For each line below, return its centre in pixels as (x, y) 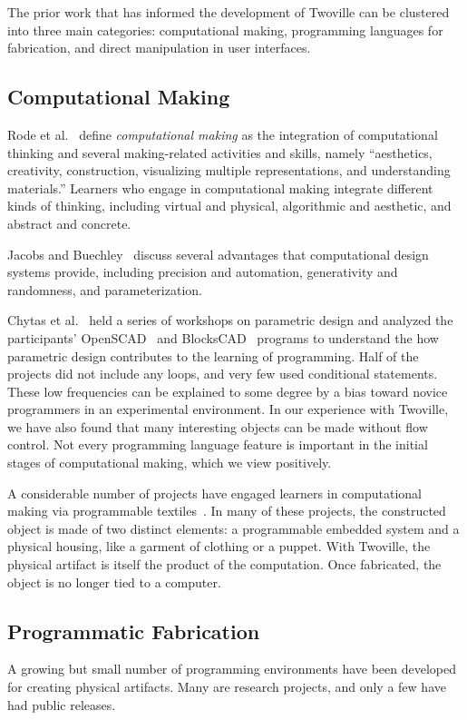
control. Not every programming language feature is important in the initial (218, 444)
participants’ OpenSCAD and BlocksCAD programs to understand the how (223, 337)
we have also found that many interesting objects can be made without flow (218, 426)
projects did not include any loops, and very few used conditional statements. (223, 374)
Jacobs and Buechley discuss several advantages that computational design (218, 254)
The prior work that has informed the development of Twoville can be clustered (229, 12)
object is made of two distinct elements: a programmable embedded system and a (233, 528)
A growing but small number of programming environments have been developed (232, 669)
